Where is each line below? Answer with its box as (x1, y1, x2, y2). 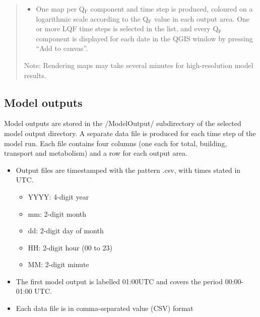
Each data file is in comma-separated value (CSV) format (16, 303, 193, 313)
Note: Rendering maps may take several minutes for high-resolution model (24, 59, 253, 70)
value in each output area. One (154, 13, 250, 24)
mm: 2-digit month (28, 208, 87, 219)
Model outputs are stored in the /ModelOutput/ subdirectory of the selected (4, 118, 241, 129)
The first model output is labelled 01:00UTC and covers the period (16, 276, 223, 286)
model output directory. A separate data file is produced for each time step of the (4, 128, 256, 138)
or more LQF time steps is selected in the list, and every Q (36, 23, 219, 34)
